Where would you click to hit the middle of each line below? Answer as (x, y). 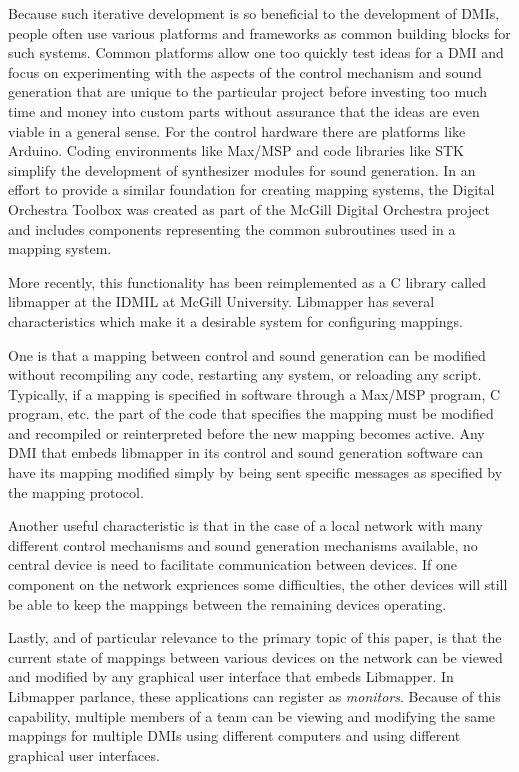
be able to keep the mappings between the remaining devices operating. (227, 603)
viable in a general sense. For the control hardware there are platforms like (237, 130)
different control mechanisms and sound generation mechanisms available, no (243, 544)
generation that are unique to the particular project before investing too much (248, 91)
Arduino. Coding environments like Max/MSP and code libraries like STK (236, 150)
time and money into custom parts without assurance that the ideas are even (244, 110)
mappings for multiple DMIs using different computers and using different (234, 735)
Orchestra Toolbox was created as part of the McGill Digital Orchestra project (249, 208)
